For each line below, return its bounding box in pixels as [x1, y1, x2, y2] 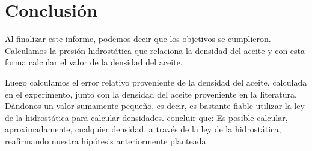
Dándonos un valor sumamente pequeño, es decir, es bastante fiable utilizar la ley [5, 99, 305, 112]
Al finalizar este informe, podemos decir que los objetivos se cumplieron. [5, 32, 271, 45]
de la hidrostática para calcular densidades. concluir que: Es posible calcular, [5, 111, 288, 123]
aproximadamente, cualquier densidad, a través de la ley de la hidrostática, [5, 123, 281, 135]
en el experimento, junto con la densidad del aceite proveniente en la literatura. [5, 87, 297, 100]
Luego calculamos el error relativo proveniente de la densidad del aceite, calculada [5, 75, 307, 88]
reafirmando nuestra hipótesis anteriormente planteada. [5, 134, 209, 147]
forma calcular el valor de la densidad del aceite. [5, 56, 183, 68]
